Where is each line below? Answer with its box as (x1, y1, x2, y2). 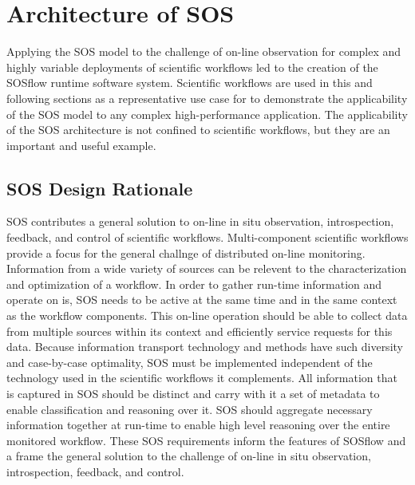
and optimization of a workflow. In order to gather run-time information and (6, 275, 382, 292)
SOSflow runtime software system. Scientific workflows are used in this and (6, 74, 373, 91)
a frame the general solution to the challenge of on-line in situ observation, (6, 448, 371, 464)
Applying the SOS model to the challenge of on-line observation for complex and (6, 43, 401, 60)
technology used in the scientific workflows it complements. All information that (6, 369, 397, 386)
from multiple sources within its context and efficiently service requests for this (6, 322, 393, 339)
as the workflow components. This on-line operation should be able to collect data (6, 307, 408, 324)
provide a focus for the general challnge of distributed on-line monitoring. (6, 244, 366, 261)
